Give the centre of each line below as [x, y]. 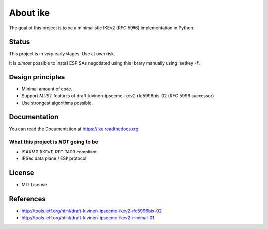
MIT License [34, 184]
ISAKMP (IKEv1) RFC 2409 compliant [59, 152]
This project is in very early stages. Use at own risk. [62, 54]
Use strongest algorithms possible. [57, 103]
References [27, 199]
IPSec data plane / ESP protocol [54, 158]
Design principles [37, 77]
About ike [29, 13]
